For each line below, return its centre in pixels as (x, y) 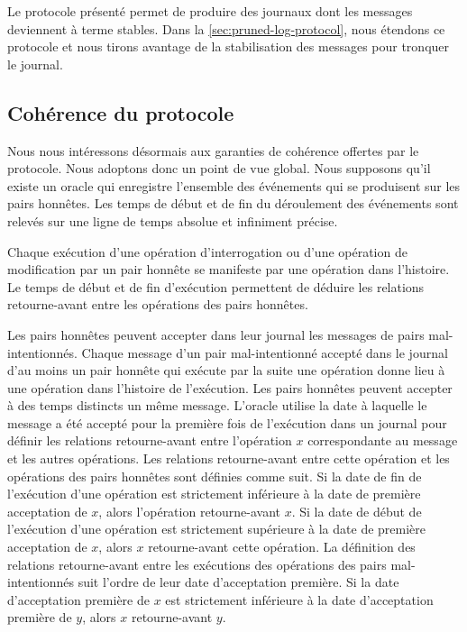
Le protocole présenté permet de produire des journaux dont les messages (210, 11)
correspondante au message (383, 440)
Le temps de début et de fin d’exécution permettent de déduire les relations (216, 286)
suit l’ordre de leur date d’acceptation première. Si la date (238, 582)
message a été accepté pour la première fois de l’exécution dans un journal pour (227, 422)
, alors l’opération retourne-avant (190, 511)
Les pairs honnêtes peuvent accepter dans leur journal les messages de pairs (216, 334)
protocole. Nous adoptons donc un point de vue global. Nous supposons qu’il (219, 168)
